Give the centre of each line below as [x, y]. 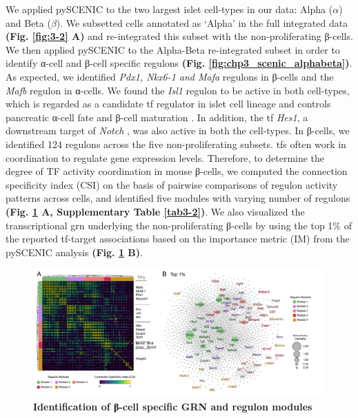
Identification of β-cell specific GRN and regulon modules [173, 406]
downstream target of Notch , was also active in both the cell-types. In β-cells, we [178, 130]
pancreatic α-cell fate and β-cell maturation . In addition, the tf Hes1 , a [157, 117]
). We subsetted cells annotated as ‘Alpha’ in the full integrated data [202, 22]
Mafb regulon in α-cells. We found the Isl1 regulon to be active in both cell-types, [178, 90]
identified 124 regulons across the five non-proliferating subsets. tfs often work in [176, 144]
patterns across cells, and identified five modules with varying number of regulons [178, 198]
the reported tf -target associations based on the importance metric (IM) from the [178, 239]
